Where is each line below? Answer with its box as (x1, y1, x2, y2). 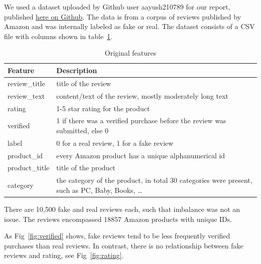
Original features (104, 48, 157, 58)
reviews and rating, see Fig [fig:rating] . (4, 250, 124, 260)
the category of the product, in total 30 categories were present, (56, 175, 252, 185)
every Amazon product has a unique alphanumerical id (56, 150, 225, 160)
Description (56, 65, 97, 75)
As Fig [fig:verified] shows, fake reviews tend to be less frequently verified (4, 230, 230, 241)
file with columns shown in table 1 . (4, 31, 113, 41)
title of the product (56, 162, 115, 173)
